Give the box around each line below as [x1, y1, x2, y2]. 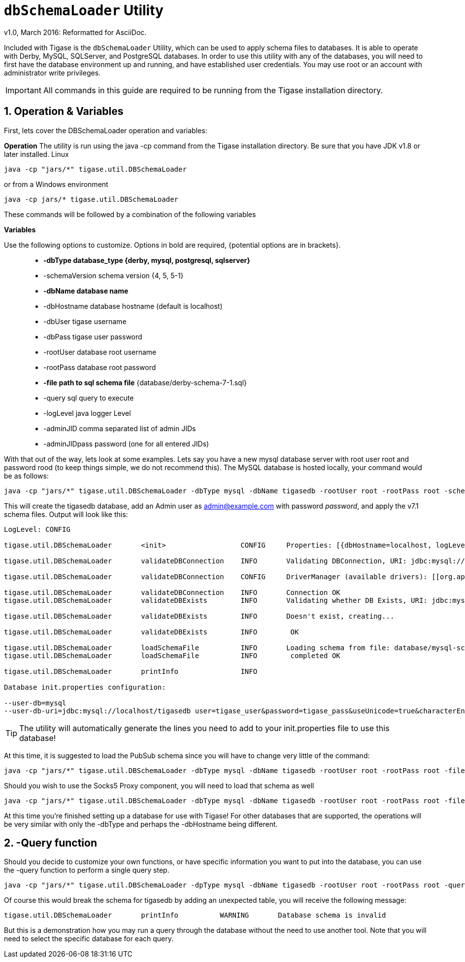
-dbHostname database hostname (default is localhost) [43, 301, 223, 310]
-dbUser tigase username [43, 317, 127, 326]
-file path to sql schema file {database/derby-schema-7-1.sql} [43, 378, 247, 387]
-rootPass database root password [43, 363, 156, 371]
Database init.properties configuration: [4, 683, 166, 691]
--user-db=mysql [4, 699, 66, 707]
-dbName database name [43, 286, 129, 295]
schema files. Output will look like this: [4, 510, 128, 518]
